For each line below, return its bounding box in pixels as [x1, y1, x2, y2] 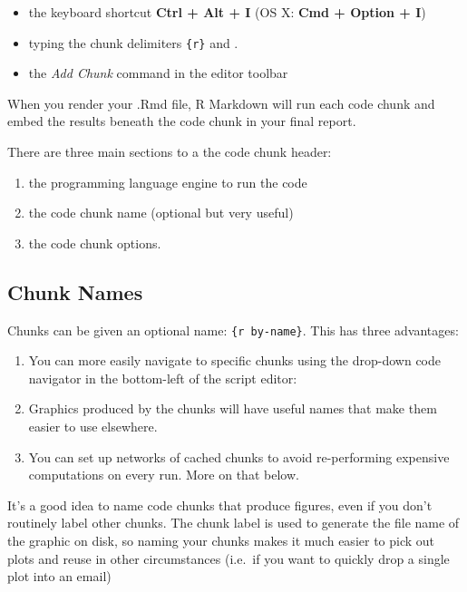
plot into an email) [7, 567, 112, 586]
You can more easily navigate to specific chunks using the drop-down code [28, 351, 441, 370]
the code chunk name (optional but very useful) [28, 203, 294, 222]
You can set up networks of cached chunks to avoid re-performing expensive [28, 447, 450, 466]
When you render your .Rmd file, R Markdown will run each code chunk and [7, 93, 435, 112]
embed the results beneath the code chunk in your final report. [7, 112, 356, 131]
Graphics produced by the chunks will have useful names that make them [28, 399, 437, 418]
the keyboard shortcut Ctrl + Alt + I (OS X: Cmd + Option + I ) [28, 3, 426, 21]
